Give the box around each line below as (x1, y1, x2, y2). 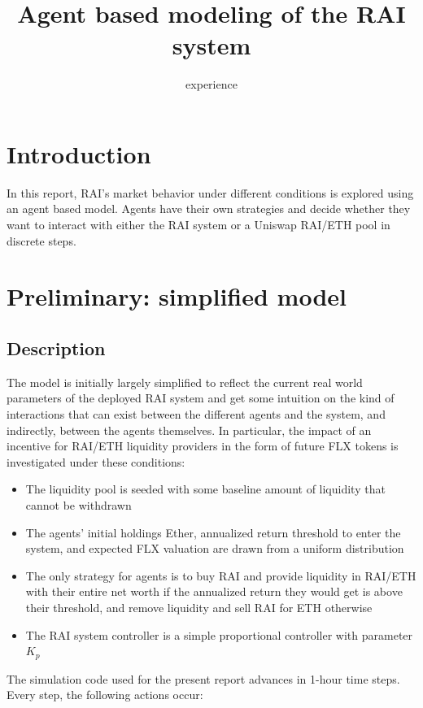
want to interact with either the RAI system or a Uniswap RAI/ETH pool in (7, 216, 390, 233)
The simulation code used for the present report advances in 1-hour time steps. (7, 670, 400, 687)
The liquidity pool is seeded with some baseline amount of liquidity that (25, 480, 386, 497)
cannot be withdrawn (25, 496, 132, 513)
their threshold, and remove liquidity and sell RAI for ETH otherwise (25, 598, 373, 615)
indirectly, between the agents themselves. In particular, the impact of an (7, 421, 372, 438)
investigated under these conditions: (7, 453, 185, 470)
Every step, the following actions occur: (7, 686, 203, 703)
